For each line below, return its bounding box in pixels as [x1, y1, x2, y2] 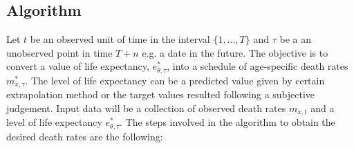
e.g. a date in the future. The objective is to [142, 45, 328, 59]
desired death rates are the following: [6, 129, 163, 143]
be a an [279, 32, 311, 46]
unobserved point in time [6, 45, 113, 59]
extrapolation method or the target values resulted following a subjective [6, 87, 315, 102]
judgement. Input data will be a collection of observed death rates [6, 100, 286, 115]
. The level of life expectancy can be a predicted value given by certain [25, 73, 325, 87]
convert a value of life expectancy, [6, 59, 149, 73]
